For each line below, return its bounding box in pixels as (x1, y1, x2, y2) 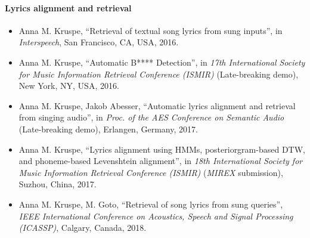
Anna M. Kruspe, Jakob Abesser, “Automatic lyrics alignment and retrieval (18, 99, 296, 112)
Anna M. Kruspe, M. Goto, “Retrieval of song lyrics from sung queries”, (18, 197, 283, 210)
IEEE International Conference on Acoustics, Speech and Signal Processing (18, 209, 293, 222)
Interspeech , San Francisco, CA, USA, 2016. (18, 36, 179, 48)
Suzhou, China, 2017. (18, 178, 97, 190)
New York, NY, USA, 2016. (18, 79, 119, 92)
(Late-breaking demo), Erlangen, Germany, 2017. (18, 122, 198, 135)
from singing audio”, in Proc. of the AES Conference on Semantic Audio (18, 111, 284, 123)
